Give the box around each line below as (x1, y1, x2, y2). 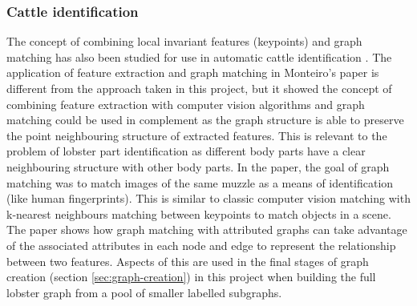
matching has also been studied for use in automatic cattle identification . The (6, 48, 392, 65)
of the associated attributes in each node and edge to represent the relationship (6, 236, 396, 253)
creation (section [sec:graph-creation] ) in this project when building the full (6, 268, 376, 285)
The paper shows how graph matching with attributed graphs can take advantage (6, 221, 407, 238)
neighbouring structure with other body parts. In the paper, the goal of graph (6, 158, 390, 175)
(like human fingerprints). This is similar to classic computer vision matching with (6, 190, 411, 207)
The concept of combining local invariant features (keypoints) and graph (6, 33, 362, 50)
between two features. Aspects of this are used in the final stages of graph (6, 252, 369, 269)
